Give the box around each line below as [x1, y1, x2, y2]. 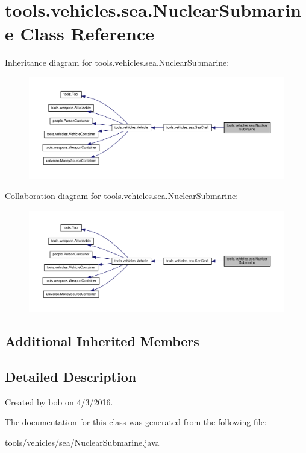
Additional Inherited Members [5, 332, 199, 350]
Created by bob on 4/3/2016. [5, 395, 113, 408]
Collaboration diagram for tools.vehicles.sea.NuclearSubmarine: [5, 189, 239, 202]
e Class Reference [5, 21, 154, 46]
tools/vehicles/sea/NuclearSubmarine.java [5, 436, 160, 448]
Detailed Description [5, 367, 137, 385]
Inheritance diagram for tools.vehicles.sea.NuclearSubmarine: [5, 56, 230, 69]
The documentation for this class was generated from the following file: [5, 416, 267, 428]
